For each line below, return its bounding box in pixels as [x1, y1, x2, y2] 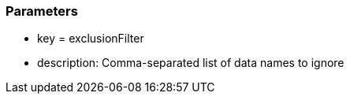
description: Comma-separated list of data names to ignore [37, 56, 344, 70]
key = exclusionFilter [37, 31, 144, 46]
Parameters [6, 3, 78, 19]
